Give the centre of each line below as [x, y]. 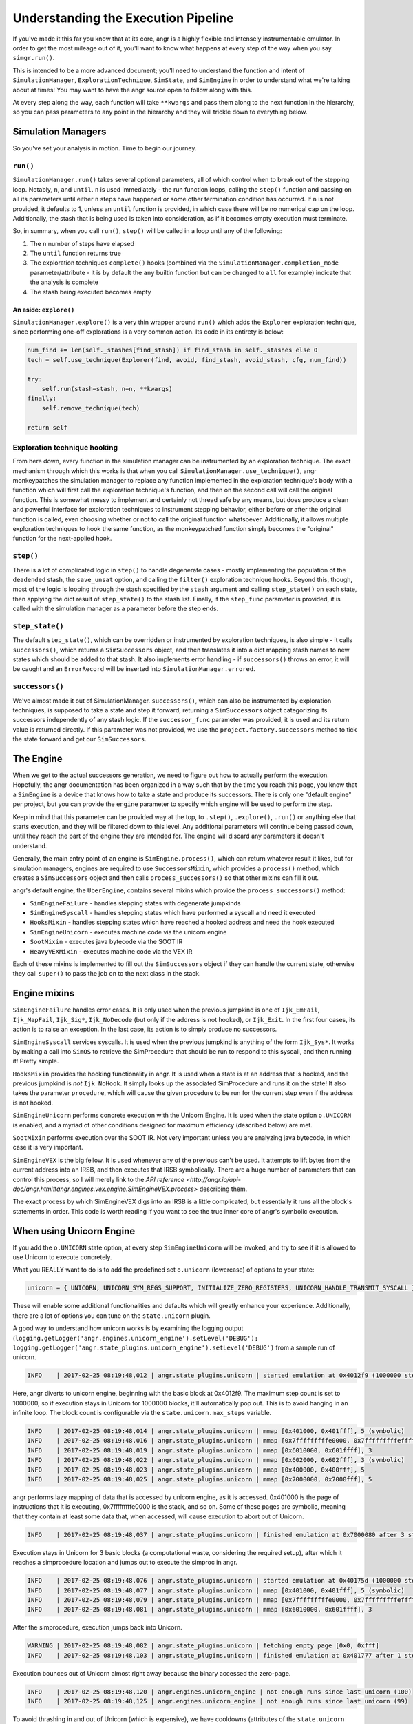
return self [47, 427]
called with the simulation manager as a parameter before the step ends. [116, 609]
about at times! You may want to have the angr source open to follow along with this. [133, 90]
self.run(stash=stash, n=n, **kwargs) [107, 389]
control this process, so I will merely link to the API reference [99, 1179]
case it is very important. [48, 1147]
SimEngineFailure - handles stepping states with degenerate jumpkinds [135, 903]
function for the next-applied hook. [62, 539]
